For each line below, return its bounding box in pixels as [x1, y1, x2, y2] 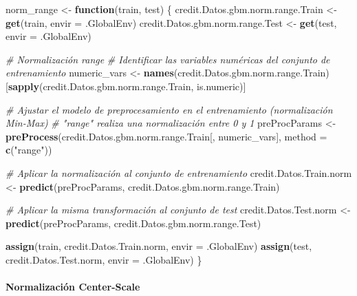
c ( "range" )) [6, 142, 52, 157]
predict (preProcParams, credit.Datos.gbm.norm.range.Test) [6, 215, 261, 230]
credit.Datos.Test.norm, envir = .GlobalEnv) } [6, 252, 202, 266]
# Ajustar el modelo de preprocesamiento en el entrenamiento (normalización [6, 102, 333, 116]
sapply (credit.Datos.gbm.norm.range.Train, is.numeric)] [8, 78, 246, 93]
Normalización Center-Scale [6, 279, 140, 294]
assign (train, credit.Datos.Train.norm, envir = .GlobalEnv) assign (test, [6, 239, 312, 253]
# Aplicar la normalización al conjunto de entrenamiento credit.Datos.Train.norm [6, 165, 352, 180]
